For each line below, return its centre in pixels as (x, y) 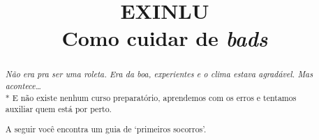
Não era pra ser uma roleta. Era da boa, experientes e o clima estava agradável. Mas (159, 74)
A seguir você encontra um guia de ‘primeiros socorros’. (106, 129)
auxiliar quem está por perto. (58, 109)
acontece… (23, 86)
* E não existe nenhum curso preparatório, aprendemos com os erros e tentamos (151, 97)
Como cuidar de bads (165, 38)
